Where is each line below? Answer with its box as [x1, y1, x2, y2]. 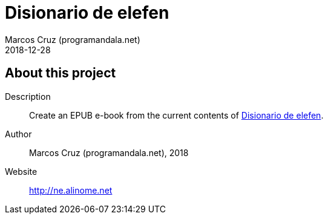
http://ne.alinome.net [29, 185, 113, 195]
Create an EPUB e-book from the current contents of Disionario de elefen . [29, 109, 324, 120]
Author [5, 128, 32, 139]
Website [5, 166, 38, 177]
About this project [5, 65, 116, 81]
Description [5, 91, 51, 102]
